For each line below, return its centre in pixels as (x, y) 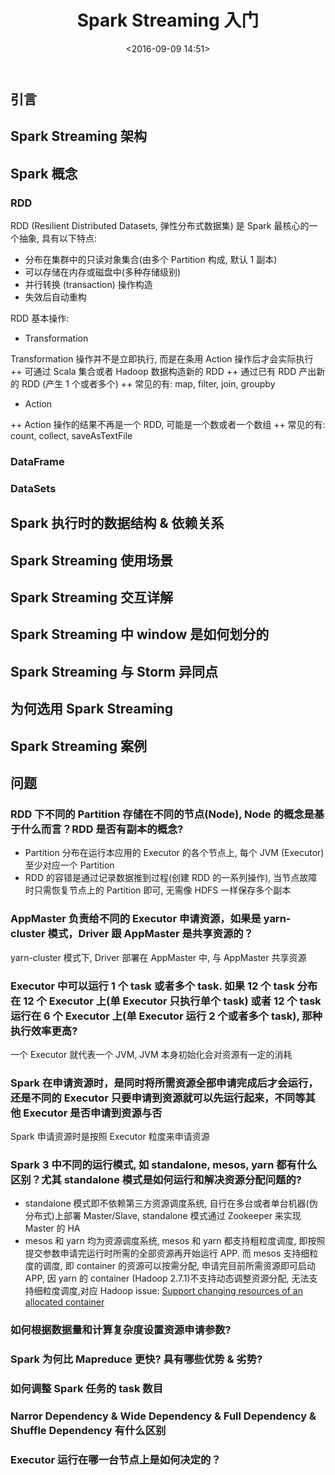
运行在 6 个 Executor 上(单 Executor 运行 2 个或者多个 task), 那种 (166, 1016)
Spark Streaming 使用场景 (91, 560)
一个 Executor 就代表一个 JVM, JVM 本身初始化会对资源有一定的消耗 (151, 1054)
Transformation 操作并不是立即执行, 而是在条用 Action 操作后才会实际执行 (162, 359)
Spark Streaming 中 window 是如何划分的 (140, 634)
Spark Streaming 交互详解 (91, 597)
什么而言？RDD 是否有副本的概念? (102, 829)
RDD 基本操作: (40, 318)
